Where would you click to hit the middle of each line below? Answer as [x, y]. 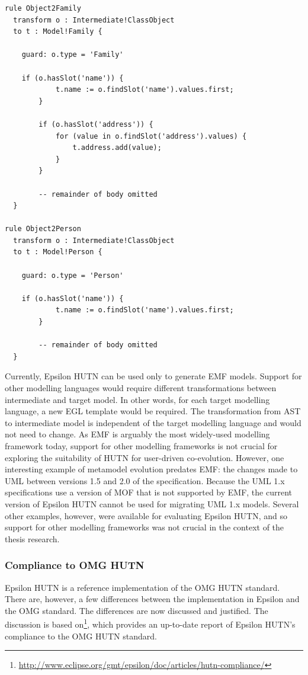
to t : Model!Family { [58, 32]
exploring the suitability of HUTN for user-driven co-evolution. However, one [145, 457]
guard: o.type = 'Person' [73, 275]
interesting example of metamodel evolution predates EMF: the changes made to [151, 469]
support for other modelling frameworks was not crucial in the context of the [145, 527]
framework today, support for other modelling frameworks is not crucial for [141, 445]
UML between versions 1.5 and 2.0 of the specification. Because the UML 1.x [145, 480]
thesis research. [32, 538]
